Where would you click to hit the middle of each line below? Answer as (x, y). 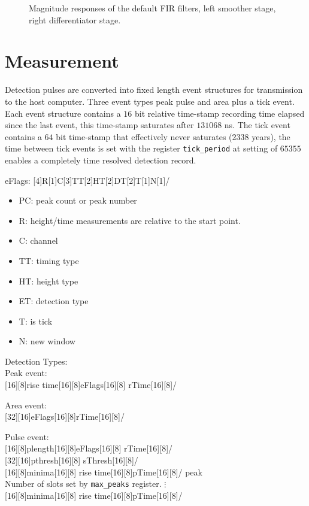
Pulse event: (27, 436)
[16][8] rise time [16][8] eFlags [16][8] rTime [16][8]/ (91, 385)
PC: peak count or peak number (78, 200)
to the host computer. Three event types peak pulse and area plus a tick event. (150, 101)
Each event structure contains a (63, 113)
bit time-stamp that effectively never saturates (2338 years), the (173, 136)
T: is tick (36, 321)
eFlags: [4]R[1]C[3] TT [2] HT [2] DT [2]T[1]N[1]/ (87, 180)
